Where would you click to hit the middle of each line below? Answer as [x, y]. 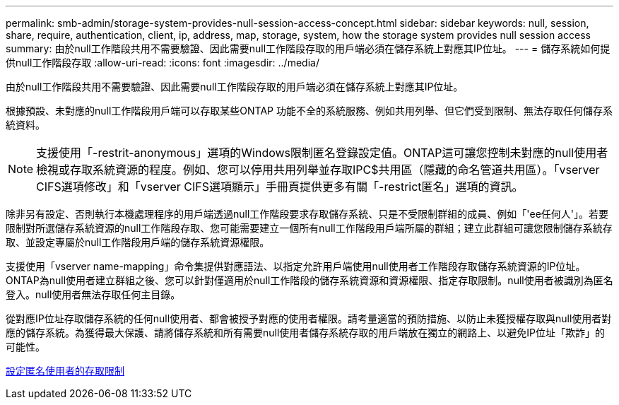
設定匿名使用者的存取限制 [65, 371]
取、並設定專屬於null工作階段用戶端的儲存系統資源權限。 [138, 242]
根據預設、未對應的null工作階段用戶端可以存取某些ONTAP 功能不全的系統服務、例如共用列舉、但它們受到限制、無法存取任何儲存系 [309, 111]
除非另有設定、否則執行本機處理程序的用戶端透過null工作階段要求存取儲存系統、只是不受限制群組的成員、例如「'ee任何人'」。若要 [307, 214]
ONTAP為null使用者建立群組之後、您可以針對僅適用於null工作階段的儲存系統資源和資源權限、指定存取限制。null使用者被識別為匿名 [309, 280]
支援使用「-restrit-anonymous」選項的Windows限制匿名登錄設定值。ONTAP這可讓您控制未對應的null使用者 [322, 153]
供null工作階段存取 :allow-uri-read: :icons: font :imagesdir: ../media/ [163, 63]
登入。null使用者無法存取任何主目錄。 [93, 294]
